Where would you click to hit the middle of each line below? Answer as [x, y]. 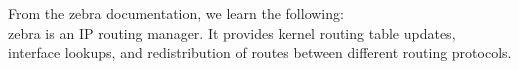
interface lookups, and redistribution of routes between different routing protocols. [260, 52]
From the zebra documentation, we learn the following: [176, 13]
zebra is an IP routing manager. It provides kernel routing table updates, [232, 32]
